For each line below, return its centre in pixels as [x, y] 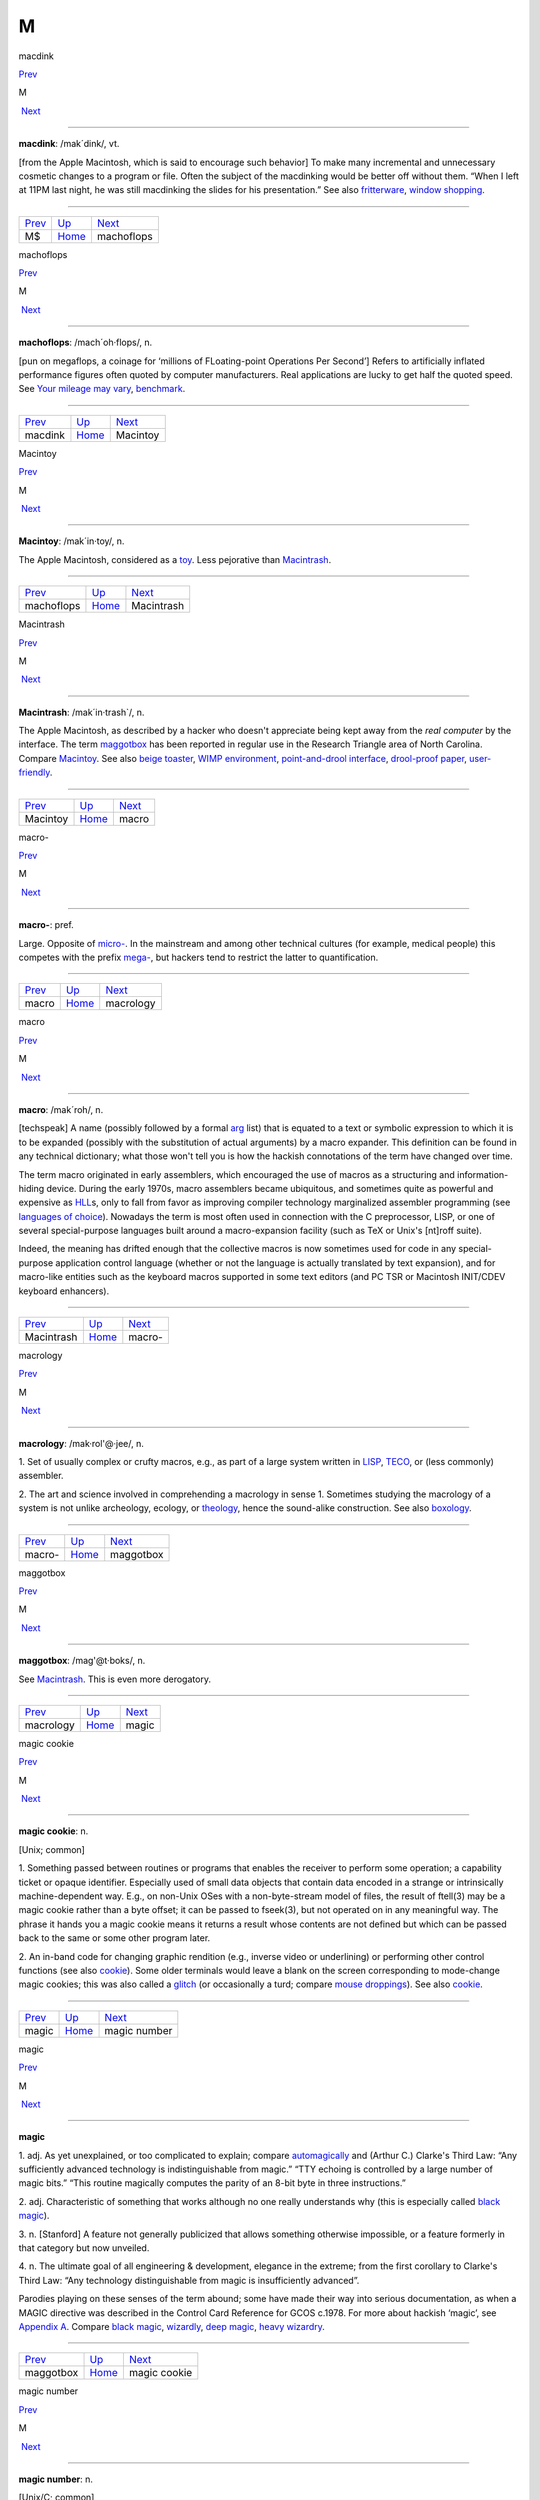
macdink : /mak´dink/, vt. [69, 144]
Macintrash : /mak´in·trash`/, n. [81, 712]
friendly [34, 772]
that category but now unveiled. [84, 2248]
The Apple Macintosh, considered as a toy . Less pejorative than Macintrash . [175, 559]
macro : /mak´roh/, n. [61, 1109]
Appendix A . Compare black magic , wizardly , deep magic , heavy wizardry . [171, 2326]
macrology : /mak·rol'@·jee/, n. [81, 1443]
